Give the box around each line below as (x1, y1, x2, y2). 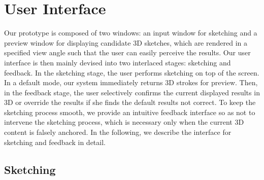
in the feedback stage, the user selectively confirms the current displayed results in (4, 87, 260, 97)
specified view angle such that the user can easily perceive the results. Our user (4, 47, 251, 58)
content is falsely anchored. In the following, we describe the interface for (4, 127, 232, 137)
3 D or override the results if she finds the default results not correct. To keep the (4, 97, 256, 107)
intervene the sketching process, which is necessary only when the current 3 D (4, 117, 244, 127)
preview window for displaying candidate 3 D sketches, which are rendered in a (4, 37, 247, 48)
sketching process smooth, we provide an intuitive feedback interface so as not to (4, 106, 255, 117)
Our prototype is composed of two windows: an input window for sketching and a (4, 27, 257, 38)
